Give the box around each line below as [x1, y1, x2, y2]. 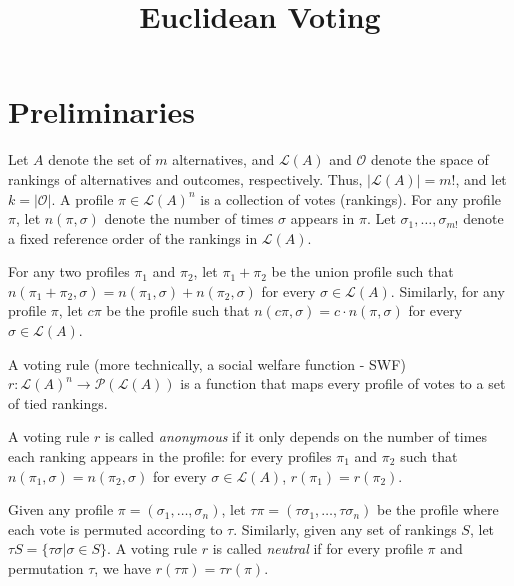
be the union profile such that [271, 261, 454, 282]
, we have [94, 558, 152, 578]
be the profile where [376, 499, 499, 520]
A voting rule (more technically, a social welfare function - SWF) [8, 353, 406, 374]
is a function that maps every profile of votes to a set [180, 373, 506, 394]
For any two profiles [8, 261, 130, 282]
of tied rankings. [8, 392, 108, 413]
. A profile [51, 188, 114, 209]
